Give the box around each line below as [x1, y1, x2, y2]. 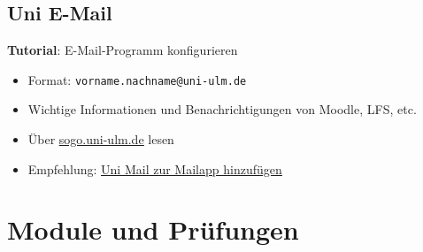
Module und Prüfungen [7, 211, 299, 248]
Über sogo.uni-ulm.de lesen [27, 130, 174, 149]
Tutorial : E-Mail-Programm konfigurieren [7, 41, 238, 59]
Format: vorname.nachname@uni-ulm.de [27, 70, 247, 88]
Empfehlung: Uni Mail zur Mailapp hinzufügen [27, 159, 282, 178]
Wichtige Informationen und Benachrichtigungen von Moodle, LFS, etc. [27, 100, 417, 118]
